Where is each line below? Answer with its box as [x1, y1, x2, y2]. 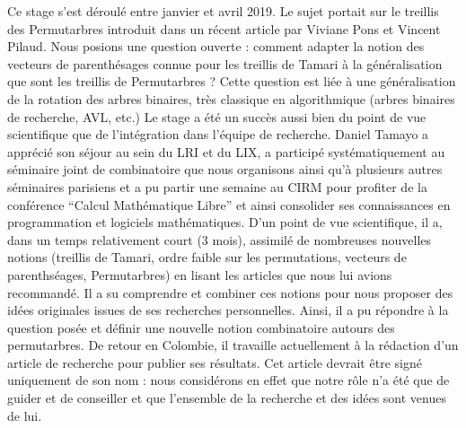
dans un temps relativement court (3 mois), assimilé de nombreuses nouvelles [7, 230, 432, 249]
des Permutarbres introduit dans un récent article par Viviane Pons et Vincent [7, 19, 441, 38]
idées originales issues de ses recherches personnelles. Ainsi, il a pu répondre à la [7, 301, 449, 319]
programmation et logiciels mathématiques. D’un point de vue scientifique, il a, [7, 213, 443, 231]
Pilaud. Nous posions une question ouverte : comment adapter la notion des [7, 37, 425, 56]
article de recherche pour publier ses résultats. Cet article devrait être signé [7, 353, 422, 371]
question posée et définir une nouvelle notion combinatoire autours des [7, 318, 395, 336]
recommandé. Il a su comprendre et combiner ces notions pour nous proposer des [7, 283, 453, 301]
